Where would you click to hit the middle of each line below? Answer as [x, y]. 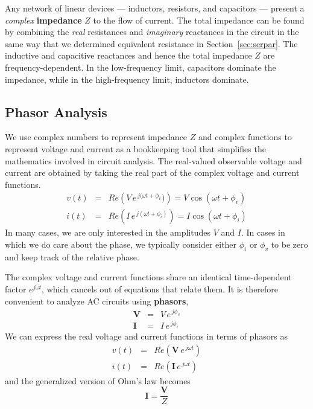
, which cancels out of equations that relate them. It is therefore [160, 288]
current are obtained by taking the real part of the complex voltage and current [152, 172]
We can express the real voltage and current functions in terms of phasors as [146, 336]
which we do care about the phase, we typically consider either [121, 244]
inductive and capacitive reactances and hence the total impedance [128, 55]
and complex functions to [245, 137]
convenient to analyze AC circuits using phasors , [97, 301]
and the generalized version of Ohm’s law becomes [98, 380]
